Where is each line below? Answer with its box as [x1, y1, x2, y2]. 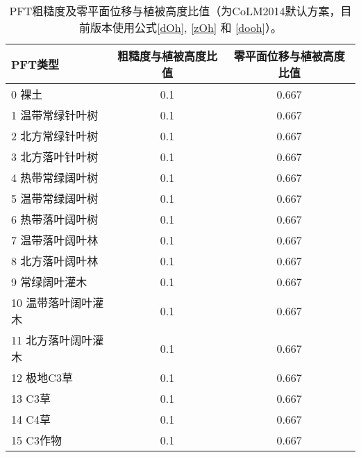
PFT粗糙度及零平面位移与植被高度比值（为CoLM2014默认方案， [9, 3, 341, 19]
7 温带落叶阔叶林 [11, 232, 99, 248]
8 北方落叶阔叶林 [11, 253, 99, 269]
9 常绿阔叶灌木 [11, 274, 87, 290]
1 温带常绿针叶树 [11, 107, 99, 123]
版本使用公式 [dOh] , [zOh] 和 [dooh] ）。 [90, 19, 283, 35]
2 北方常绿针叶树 [11, 128, 99, 144]
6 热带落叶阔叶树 [11, 211, 99, 227]
